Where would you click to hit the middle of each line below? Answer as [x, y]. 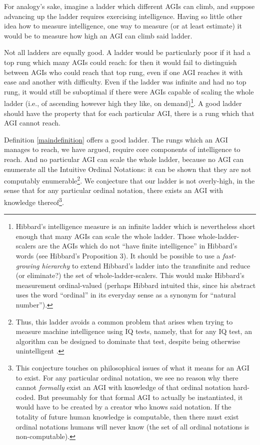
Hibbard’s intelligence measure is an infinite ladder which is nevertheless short [135, 226]
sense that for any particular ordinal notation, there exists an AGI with [114, 190]
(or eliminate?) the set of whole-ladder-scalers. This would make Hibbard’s [130, 275]
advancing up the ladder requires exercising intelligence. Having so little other [123, 16]
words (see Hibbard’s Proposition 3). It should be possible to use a [118, 256]
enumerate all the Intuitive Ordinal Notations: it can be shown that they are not [128, 169]
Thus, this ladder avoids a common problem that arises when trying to [124, 321]
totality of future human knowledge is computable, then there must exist [127, 416]
